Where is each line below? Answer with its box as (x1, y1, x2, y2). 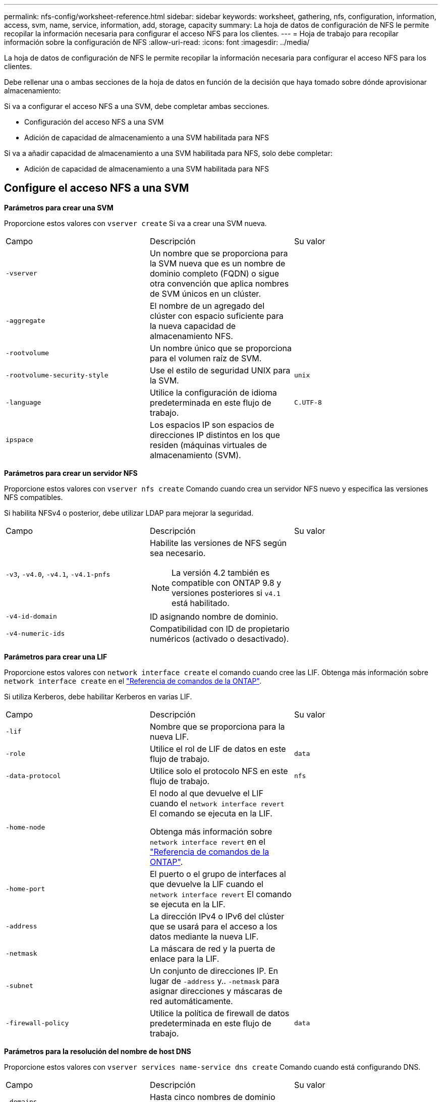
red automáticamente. (149, 996, 233, 1006)
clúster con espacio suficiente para (149, 310, 284, 321)
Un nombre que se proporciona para (149, 248, 288, 258)
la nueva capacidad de (149, 320, 236, 331)
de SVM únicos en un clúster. (149, 288, 261, 299)
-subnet (6, 982, 33, 990)
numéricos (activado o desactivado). (149, 633, 289, 644)
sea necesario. (149, 547, 206, 558)
